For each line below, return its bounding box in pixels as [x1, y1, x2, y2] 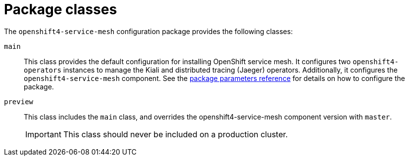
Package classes [4, 1, 117, 18]
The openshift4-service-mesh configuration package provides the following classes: [4, 27, 293, 36]
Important [25, 129, 61, 139]
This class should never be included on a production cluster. [63, 129, 288, 139]
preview [4, 97, 34, 106]
